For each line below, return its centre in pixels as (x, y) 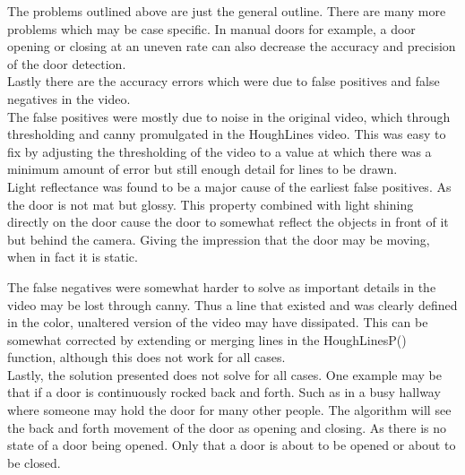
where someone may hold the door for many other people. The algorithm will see (229, 410)
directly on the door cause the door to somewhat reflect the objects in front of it (228, 222)
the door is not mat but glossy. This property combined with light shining (211, 204)
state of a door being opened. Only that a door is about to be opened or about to (232, 445)
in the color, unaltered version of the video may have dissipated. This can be (218, 322)
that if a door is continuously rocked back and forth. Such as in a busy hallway (224, 392)
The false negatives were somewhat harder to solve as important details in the (222, 286)
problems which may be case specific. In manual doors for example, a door (211, 28)
